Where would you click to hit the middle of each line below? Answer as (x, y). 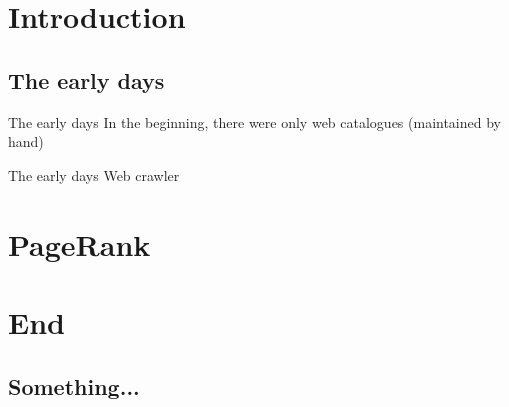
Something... (74, 385)
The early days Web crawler (94, 174)
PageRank (79, 243)
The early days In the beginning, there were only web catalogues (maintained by (254, 121)
